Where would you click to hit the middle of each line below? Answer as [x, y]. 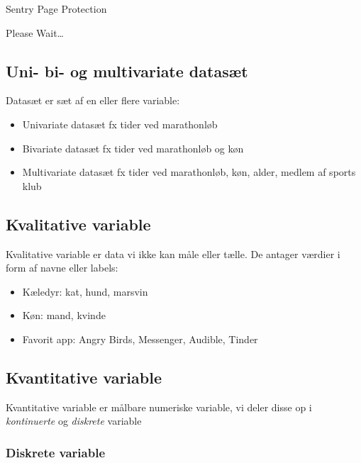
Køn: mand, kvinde [64, 315]
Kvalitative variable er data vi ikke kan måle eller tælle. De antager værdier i [173, 253]
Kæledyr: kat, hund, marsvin [85, 291]
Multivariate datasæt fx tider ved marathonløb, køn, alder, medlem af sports [189, 172]
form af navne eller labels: [62, 268]
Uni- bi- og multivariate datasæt [127, 71]
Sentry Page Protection [56, 9]
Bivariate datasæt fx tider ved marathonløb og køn [133, 148]
